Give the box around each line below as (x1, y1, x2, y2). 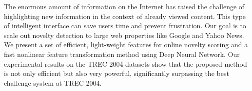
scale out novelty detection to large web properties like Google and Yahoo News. (4, 30, 244, 40)
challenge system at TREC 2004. (4, 77, 102, 88)
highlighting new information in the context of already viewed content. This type (4, 11, 246, 21)
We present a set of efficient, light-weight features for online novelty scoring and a (4, 39, 248, 50)
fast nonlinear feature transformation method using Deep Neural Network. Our (4, 49, 240, 59)
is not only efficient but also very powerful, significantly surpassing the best (4, 68, 229, 78)
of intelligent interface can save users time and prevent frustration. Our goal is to (4, 20, 246, 31)
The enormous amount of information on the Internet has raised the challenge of (4, 1, 245, 11)
